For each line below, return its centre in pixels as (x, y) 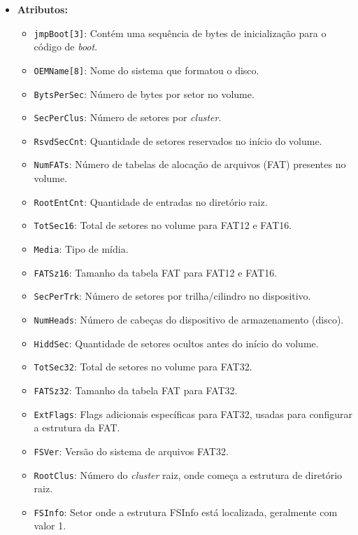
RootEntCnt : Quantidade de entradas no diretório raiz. (151, 201)
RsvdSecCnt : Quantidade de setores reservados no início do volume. (178, 140)
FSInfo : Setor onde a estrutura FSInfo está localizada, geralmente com (186, 512)
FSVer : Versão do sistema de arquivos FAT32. (131, 451)
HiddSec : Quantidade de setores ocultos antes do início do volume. (176, 343)
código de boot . (66, 47)
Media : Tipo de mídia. (81, 249)
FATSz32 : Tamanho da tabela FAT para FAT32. (136, 390)
